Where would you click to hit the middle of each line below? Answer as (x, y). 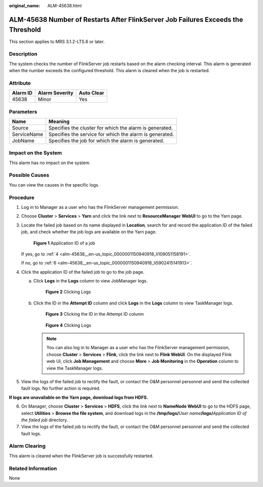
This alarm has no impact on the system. (50, 163)
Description (23, 54)
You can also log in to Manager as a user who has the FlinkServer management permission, (138, 348)
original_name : (25, 6)
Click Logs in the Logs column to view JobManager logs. (91, 281)
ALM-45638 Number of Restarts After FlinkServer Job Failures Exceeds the (126, 19)
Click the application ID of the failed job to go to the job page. (83, 272)
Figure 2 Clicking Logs (68, 292)
